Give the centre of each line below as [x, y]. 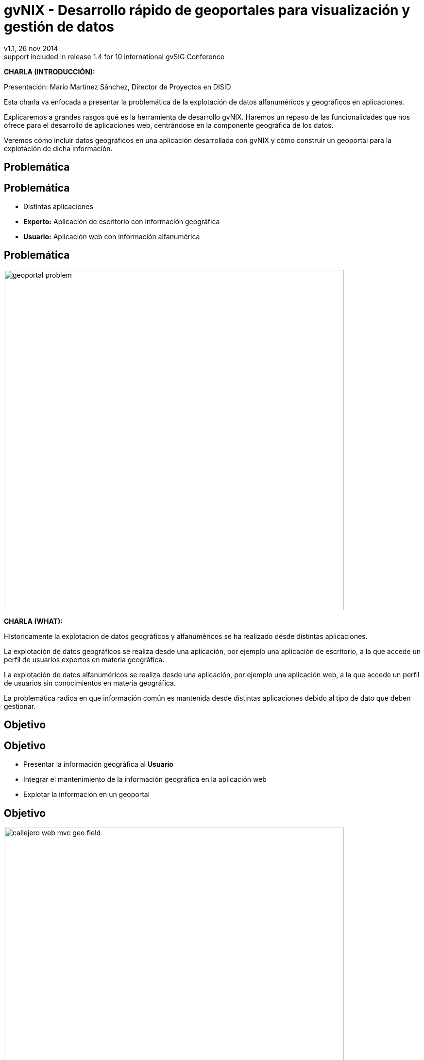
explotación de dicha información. [58, 148]
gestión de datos [59, 27]
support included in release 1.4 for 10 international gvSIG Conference [114, 56]
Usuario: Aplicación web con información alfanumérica [112, 237]
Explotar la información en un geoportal [87, 795]
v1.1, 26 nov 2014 [31, 48]
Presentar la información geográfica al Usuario [98, 764]
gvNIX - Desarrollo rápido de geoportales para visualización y [207, 10]
